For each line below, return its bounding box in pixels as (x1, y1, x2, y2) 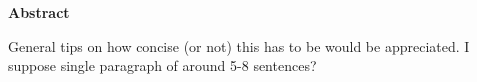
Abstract (8, 2, 70, 22)
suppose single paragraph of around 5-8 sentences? (8, 55, 317, 76)
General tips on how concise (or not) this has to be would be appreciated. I (8, 35, 470, 56)
